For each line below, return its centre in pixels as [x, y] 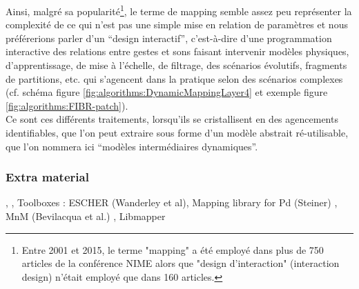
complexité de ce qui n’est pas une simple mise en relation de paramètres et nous [177, 24]
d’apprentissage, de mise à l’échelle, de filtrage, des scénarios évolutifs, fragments [176, 65]
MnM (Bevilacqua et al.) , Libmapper [86, 216]
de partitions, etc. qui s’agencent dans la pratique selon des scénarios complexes [174, 78]
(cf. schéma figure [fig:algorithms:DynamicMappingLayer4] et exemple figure [167, 92]
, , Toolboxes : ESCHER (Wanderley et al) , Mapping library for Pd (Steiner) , [172, 202]
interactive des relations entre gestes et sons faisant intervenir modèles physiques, [177, 51]
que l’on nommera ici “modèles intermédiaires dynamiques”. [132, 146]
